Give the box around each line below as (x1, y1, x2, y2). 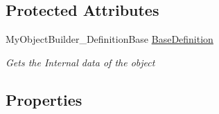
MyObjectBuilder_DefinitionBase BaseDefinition (6, 32, 213, 46)
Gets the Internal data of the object (6, 55, 155, 69)
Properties (6, 88, 82, 110)
